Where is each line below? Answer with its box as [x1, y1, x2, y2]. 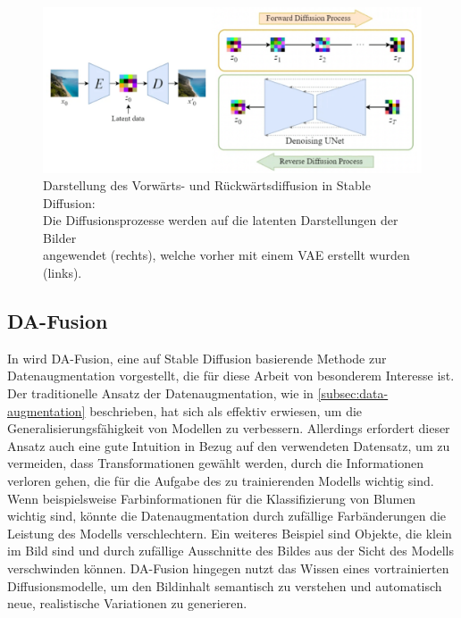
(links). [43, 263, 82, 282]
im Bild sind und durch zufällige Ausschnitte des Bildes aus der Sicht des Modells [7, 541, 455, 560]
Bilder [43, 228, 77, 246]
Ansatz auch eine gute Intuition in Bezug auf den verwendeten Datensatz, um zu [7, 436, 450, 455]
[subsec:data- [317, 384, 389, 403]
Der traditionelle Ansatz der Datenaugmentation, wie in [7, 384, 314, 403]
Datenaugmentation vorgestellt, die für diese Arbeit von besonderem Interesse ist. [7, 366, 455, 385]
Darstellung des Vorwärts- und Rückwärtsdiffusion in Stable [43, 176, 371, 195]
